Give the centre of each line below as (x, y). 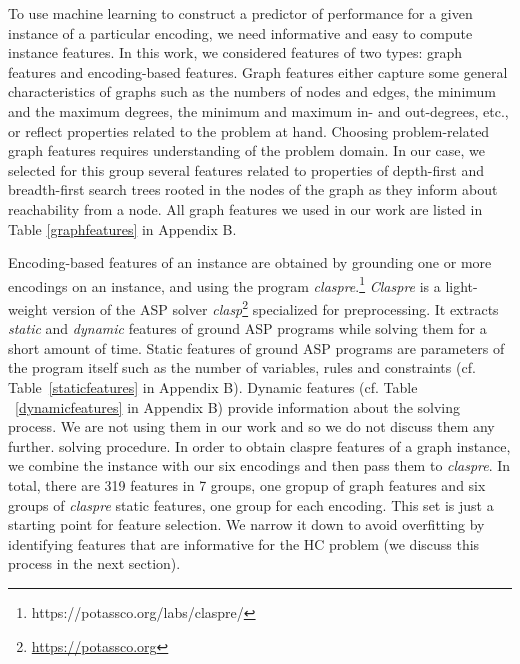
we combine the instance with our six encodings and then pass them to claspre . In (259, 465)
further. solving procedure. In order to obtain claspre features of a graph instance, (259, 445)
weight (28, 308)
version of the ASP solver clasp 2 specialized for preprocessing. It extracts (275, 307)
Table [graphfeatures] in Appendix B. (122, 228)
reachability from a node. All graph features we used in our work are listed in (245, 208)
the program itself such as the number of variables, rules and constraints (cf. (242, 367)
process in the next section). (94, 563)
